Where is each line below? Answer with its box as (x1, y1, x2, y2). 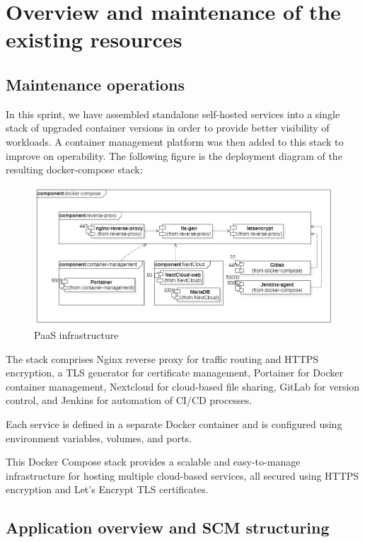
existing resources (6, 25, 182, 54)
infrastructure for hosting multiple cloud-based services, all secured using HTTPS (6, 468, 359, 483)
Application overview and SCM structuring (6, 517, 330, 538)
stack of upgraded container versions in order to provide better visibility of (6, 120, 330, 135)
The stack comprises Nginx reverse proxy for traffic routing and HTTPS (6, 351, 319, 366)
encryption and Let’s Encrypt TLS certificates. (6, 482, 209, 497)
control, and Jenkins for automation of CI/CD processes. (6, 393, 253, 408)
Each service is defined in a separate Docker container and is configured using (6, 417, 342, 432)
